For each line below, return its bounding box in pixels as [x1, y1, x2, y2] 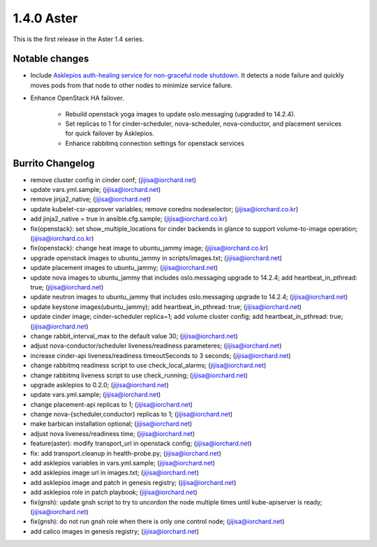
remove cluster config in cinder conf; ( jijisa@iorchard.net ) [30, 175, 197, 184]
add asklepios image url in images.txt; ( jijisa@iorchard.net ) [30, 468, 199, 477]
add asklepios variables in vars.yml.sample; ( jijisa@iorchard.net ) [30, 459, 216, 467]
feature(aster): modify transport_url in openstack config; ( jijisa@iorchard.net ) [30, 440, 252, 448]
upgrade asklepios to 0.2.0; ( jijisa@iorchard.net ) [30, 380, 169, 389]
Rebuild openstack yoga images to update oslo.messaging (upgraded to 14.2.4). [65, 110, 296, 118]
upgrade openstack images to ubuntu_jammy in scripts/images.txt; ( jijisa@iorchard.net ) [30, 253, 283, 262]
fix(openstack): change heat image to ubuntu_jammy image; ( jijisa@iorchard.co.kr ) [30, 244, 269, 253]
